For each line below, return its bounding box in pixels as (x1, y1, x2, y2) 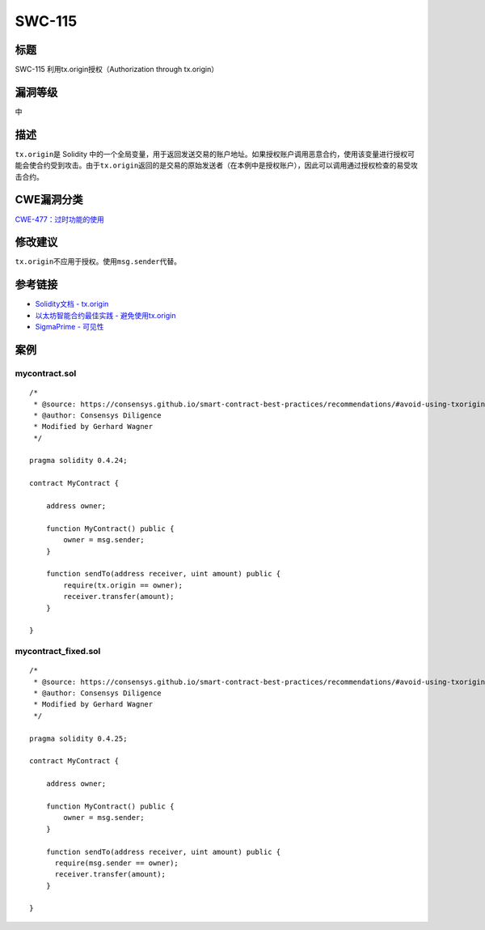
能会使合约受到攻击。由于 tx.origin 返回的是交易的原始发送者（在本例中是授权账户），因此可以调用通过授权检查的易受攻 (15, 160, 418, 170)
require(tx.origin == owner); (63, 580, 183, 590)
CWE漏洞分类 (15, 193, 84, 206)
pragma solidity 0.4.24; (29, 456, 128, 465)
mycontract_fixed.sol (15, 646, 101, 657)
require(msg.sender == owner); (54, 858, 179, 868)
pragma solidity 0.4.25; (29, 733, 128, 743)
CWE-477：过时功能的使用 (15, 214, 105, 224)
